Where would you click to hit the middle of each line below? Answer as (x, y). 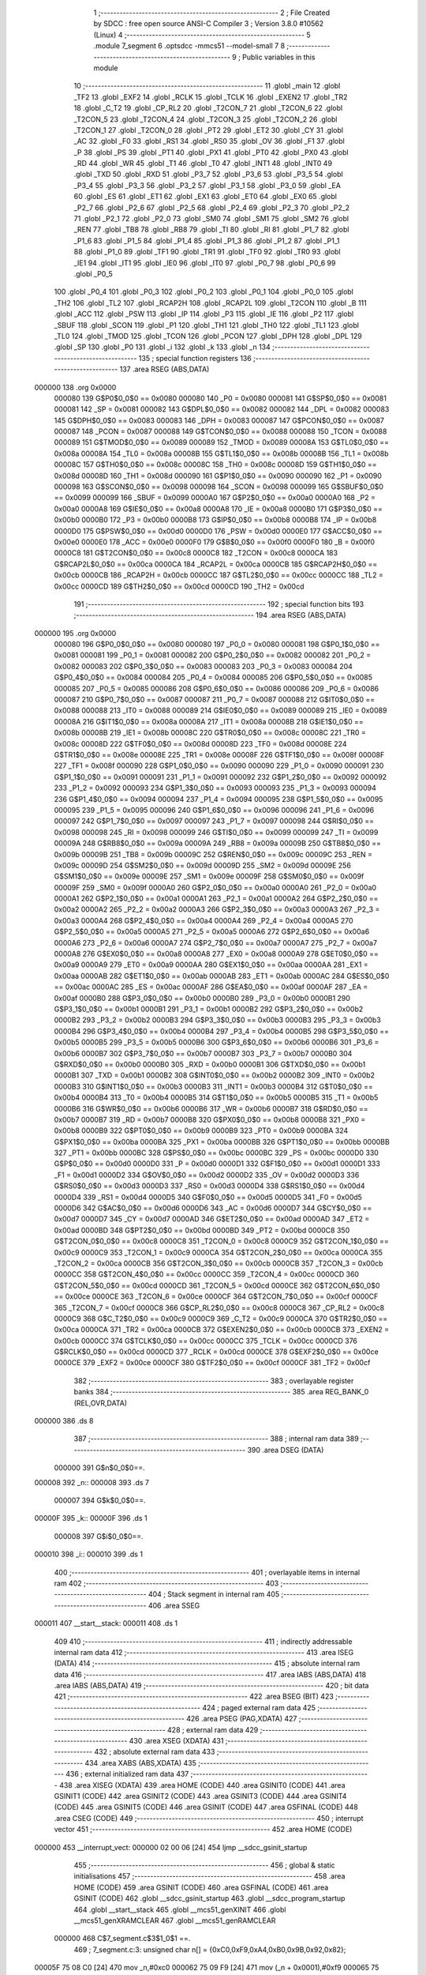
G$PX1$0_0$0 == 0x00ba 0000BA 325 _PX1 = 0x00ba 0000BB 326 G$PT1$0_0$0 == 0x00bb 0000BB (222, 1142)
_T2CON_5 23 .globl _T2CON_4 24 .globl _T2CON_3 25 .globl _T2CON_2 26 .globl (206, 119)
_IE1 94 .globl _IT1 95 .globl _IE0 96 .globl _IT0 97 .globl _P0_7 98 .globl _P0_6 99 (205, 263)
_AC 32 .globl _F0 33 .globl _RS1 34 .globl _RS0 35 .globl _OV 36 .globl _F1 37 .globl (209, 141)
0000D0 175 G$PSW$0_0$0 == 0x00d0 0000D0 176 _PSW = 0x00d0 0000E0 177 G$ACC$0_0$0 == (218, 531)
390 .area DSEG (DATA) (286, 1450)
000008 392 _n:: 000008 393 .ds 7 (92, 1482)
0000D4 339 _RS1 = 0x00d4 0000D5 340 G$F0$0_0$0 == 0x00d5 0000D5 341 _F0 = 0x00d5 (208, 1197)
